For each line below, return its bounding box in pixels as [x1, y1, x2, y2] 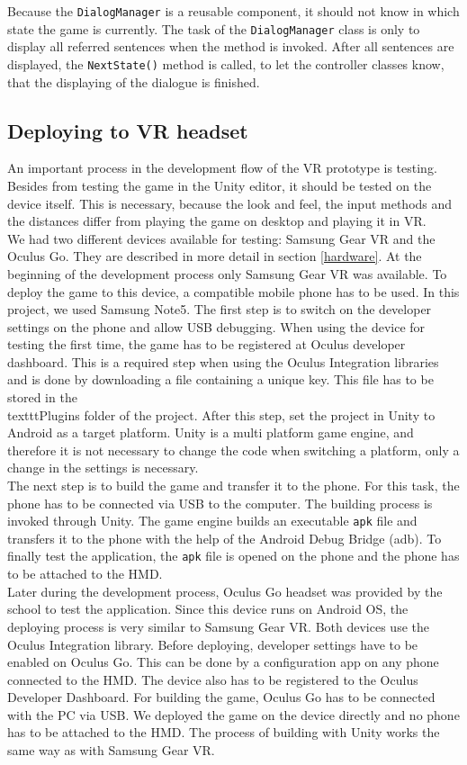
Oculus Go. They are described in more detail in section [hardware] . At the [7, 247, 422, 265]
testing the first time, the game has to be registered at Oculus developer [7, 335, 406, 354]
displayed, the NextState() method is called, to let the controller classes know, [7, 54, 445, 73]
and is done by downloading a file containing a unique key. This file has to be [7, 370, 434, 389]
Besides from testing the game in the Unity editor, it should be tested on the [7, 175, 432, 194]
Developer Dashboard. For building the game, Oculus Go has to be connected [7, 688, 436, 706]
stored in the [7, 388, 77, 407]
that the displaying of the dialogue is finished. [7, 72, 260, 91]
